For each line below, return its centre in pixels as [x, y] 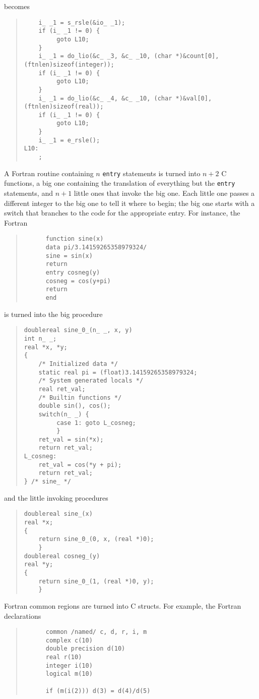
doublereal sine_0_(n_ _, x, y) [78, 330]
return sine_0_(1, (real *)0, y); [96, 581]
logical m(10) [69, 674]
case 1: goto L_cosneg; [96, 423]
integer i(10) [69, 665]
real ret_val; [62, 389]
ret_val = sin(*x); [71, 439]
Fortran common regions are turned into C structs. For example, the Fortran [123, 605]
